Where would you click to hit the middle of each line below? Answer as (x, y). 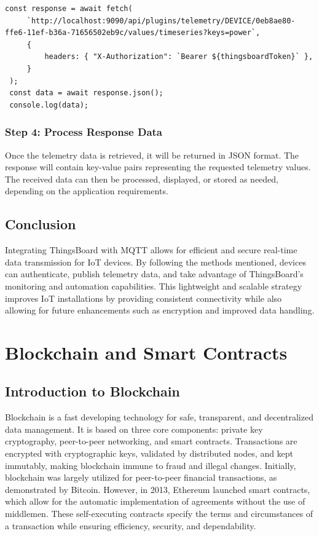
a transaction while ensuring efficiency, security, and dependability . (131, 525)
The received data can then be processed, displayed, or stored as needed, (142, 179)
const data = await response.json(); (86, 93)
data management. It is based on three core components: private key (134, 429)
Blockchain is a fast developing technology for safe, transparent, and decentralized (159, 417)
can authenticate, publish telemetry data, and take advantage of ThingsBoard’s (154, 274)
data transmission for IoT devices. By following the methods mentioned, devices (156, 262)
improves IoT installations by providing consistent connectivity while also (144, 298)
